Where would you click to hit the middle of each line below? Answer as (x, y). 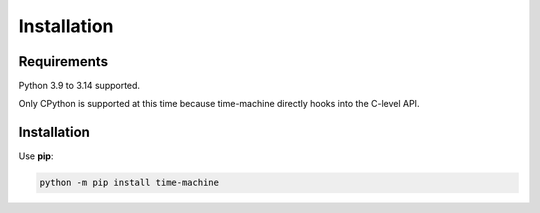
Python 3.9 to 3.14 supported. (79, 86)
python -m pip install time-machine (129, 183)
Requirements (63, 61)
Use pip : (36, 156)
